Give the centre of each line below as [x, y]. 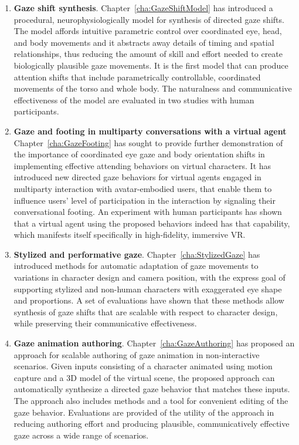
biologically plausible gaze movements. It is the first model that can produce [151, 65]
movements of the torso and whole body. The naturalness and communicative [153, 88]
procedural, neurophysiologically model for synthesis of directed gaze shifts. [149, 19]
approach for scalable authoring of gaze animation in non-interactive [137, 354]
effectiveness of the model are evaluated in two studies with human [134, 100]
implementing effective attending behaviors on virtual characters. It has [142, 165]
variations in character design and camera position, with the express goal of [149, 277]
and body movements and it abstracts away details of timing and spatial [144, 42]
